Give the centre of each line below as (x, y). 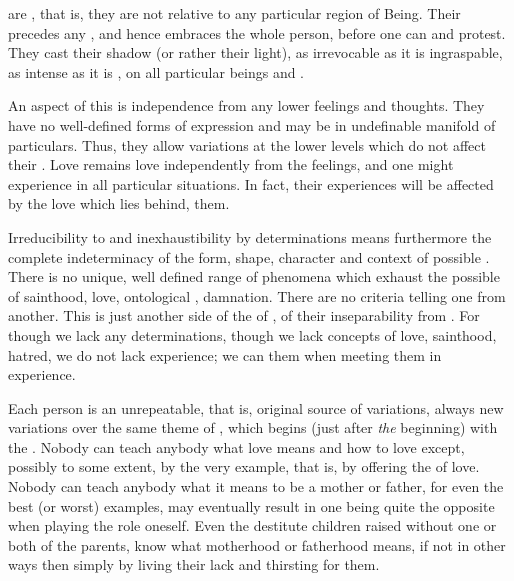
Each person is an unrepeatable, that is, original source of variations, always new (256, 407)
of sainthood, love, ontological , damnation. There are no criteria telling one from (257, 295)
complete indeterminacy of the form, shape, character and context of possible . (249, 256)
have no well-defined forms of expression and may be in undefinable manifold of (252, 124)
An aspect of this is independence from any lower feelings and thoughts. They (246, 105)
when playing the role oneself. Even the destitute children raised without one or (252, 525)
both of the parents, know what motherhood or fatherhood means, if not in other (257, 544)
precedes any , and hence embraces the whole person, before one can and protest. (257, 32)
